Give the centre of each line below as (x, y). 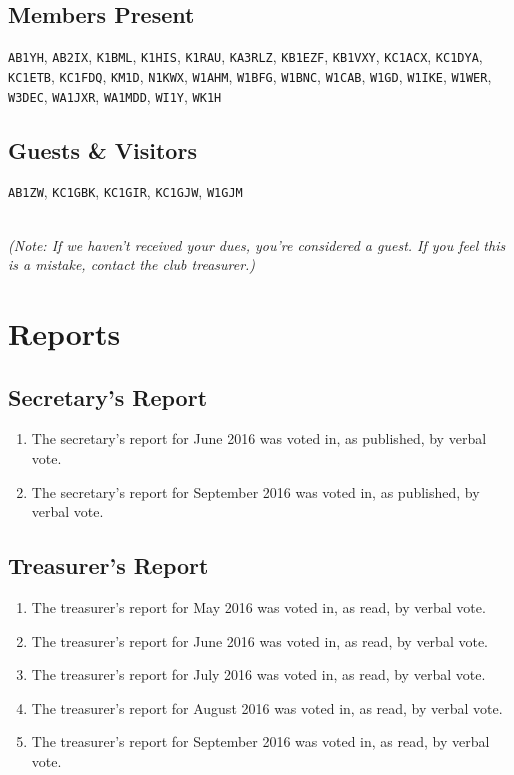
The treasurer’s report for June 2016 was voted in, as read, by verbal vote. (259, 640)
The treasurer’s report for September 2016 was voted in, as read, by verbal (260, 741)
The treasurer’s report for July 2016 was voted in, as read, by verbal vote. (258, 674)
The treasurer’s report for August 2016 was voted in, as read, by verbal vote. (267, 707)
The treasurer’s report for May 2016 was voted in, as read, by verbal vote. (258, 606)
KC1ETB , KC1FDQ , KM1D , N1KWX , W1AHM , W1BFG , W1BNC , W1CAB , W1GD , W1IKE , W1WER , (250, 75)
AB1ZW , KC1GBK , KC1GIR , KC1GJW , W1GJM (125, 191)
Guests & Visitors (102, 149)
